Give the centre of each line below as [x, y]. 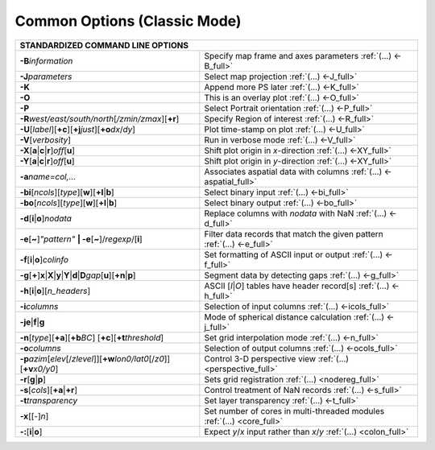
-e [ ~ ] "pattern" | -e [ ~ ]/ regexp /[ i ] [81, 239]
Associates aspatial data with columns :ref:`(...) [293, 171]
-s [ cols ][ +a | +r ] [49, 390]
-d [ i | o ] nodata [46, 218]
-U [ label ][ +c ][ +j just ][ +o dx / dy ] [78, 129]
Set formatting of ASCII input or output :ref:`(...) [294, 254]
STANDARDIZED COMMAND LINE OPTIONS [104, 45]
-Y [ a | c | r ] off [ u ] [48, 161]
